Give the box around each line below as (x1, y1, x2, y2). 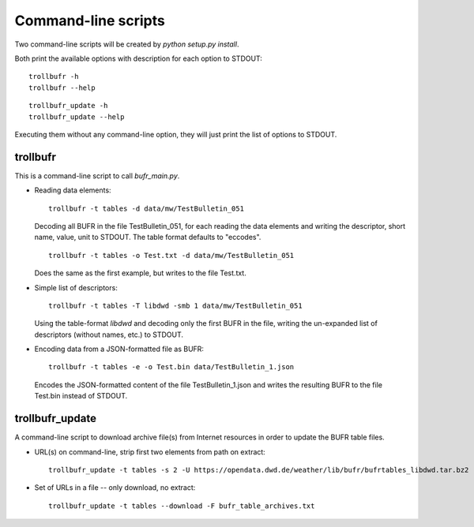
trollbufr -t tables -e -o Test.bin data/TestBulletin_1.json (48, 363, 295, 372)
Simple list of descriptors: (34, 282, 118, 292)
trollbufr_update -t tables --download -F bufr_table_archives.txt (48, 501, 315, 510)
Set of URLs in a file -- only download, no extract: (34, 483, 196, 492)
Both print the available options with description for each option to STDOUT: (14, 54, 262, 63)
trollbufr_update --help (28, 112, 125, 121)
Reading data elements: (34, 185, 111, 195)
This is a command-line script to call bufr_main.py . (14, 170, 180, 181)
